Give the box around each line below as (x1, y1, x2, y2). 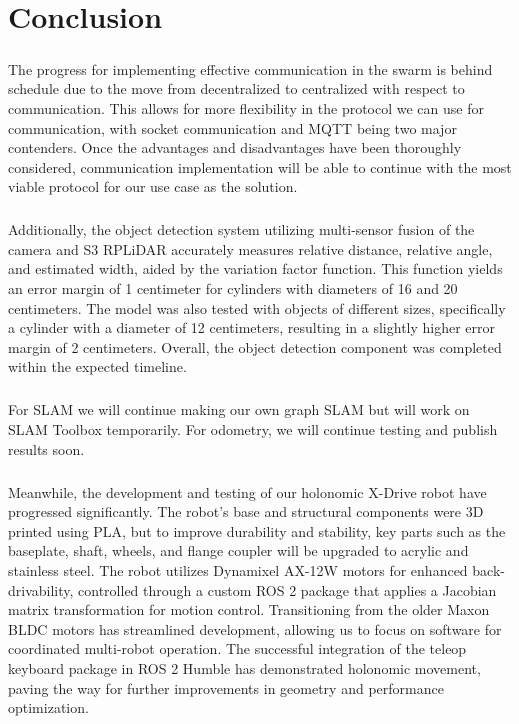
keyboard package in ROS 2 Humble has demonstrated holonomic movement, (8, 657, 481, 678)
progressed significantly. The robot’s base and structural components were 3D (8, 501, 484, 522)
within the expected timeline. (8, 356, 187, 377)
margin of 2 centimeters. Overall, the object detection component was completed (8, 336, 502, 357)
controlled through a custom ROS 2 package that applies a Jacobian (78, 579, 497, 600)
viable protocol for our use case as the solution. (8, 176, 298, 197)
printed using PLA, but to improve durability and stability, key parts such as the (8, 520, 506, 541)
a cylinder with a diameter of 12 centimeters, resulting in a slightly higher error (8, 317, 496, 338)
